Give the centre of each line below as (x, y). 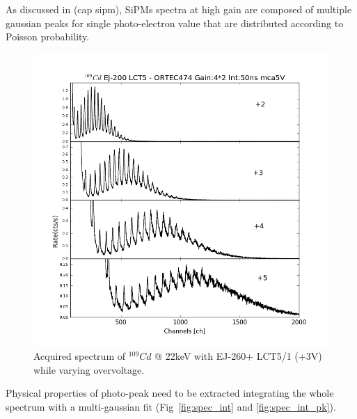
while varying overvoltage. (89, 369)
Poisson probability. (48, 37)
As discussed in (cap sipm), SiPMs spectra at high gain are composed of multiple (179, 9)
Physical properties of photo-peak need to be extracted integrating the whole (170, 393)
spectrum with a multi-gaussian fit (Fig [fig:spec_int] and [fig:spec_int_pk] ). (171, 407)
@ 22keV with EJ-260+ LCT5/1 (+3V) (238, 356)
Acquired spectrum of (79, 356)
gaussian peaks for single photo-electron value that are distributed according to (175, 23)
